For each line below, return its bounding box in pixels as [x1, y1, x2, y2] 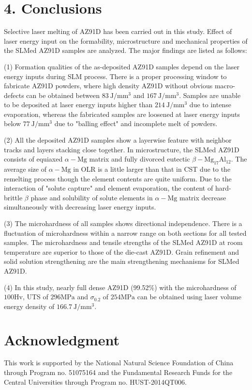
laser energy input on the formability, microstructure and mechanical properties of [4, 35, 248, 46]
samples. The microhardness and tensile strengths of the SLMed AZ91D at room [4, 237, 243, 247]
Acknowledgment [4, 329, 119, 349]
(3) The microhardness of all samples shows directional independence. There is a [4, 218, 242, 228]
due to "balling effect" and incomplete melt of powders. [54, 118, 218, 129]
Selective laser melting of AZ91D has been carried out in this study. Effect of [4, 26, 232, 36]
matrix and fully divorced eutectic [89, 154, 190, 164]
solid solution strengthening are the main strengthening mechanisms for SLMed [4, 256, 239, 266]
